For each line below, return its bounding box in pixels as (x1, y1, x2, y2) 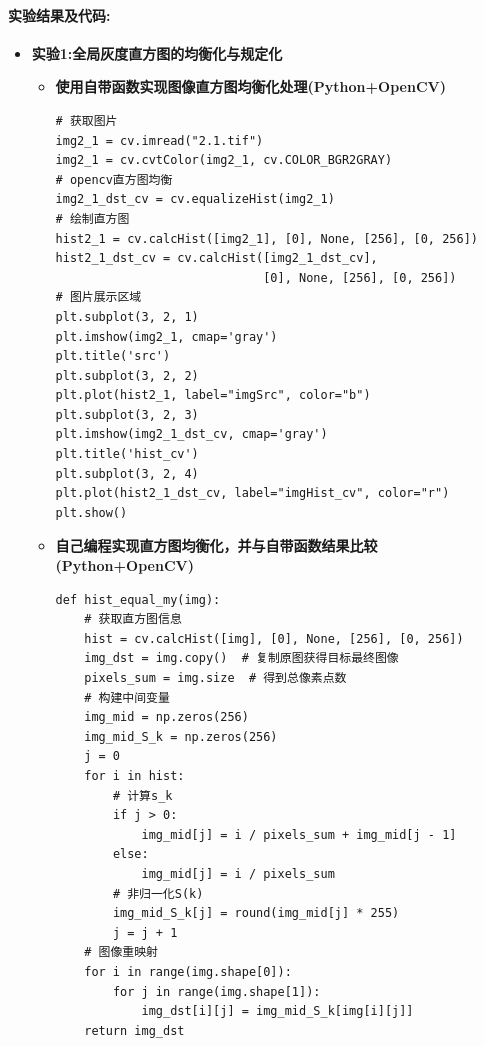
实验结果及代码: (8, 4, 111, 25)
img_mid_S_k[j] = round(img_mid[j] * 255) (112, 906, 400, 921)
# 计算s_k (112, 788, 173, 803)
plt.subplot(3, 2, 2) (55, 368, 199, 383)
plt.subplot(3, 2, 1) (55, 309, 199, 324)
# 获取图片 (55, 113, 118, 128)
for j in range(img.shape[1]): (112, 984, 321, 999)
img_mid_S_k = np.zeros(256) (84, 729, 278, 744)
